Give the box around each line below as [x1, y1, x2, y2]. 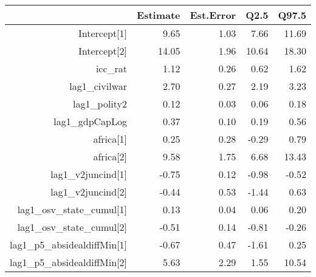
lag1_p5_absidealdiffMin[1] [10, 238, 128, 251]
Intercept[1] [78, 26, 128, 40]
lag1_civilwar [69, 79, 128, 93]
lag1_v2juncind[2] [50, 185, 128, 199]
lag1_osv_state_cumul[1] [17, 202, 128, 216]
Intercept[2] [78, 44, 128, 58]
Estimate [137, 8, 180, 22]
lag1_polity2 [73, 97, 128, 111]
